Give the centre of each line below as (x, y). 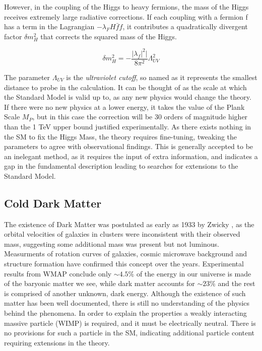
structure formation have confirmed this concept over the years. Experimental (124, 264)
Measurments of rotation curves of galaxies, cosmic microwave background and (125, 254)
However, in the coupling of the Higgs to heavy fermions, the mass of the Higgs (126, 7)
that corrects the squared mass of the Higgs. (109, 36)
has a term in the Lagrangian (49, 26)
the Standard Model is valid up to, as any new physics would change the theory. (128, 97)
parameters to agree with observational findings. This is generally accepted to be (129, 146)
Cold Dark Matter (53, 203)
